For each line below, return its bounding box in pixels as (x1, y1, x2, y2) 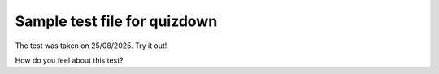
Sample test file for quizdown (15, 12, 218, 30)
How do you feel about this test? (15, 55, 124, 65)
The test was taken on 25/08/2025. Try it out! (15, 41, 167, 50)
